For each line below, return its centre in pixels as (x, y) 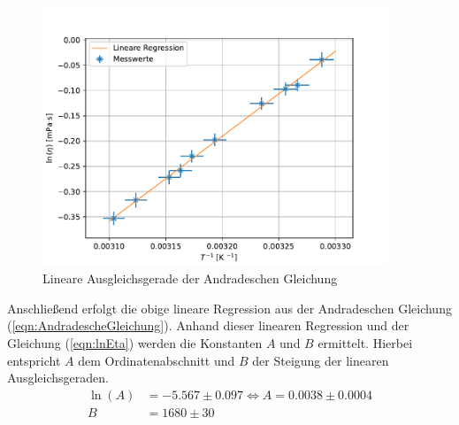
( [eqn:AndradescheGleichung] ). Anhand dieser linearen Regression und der (208, 325)
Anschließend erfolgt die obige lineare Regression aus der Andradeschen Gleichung (229, 308)
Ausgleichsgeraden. (58, 378)
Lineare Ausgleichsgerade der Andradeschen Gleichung (190, 278)
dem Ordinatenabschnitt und (157, 360)
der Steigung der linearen (321, 360)
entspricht (34, 360)
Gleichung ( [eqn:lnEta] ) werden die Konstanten (135, 342)
